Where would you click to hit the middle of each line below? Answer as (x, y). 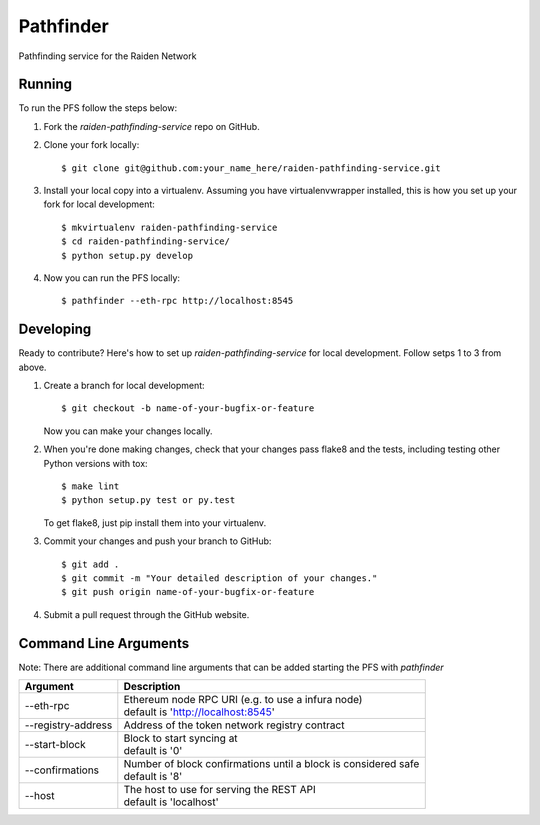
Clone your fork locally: (91, 145)
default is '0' (153, 751)
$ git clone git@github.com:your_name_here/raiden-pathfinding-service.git (251, 168)
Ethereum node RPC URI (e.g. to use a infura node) (243, 700)
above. (32, 367)
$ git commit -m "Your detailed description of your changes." (219, 578)
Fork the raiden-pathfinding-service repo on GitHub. (151, 126)
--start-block (55, 745)
